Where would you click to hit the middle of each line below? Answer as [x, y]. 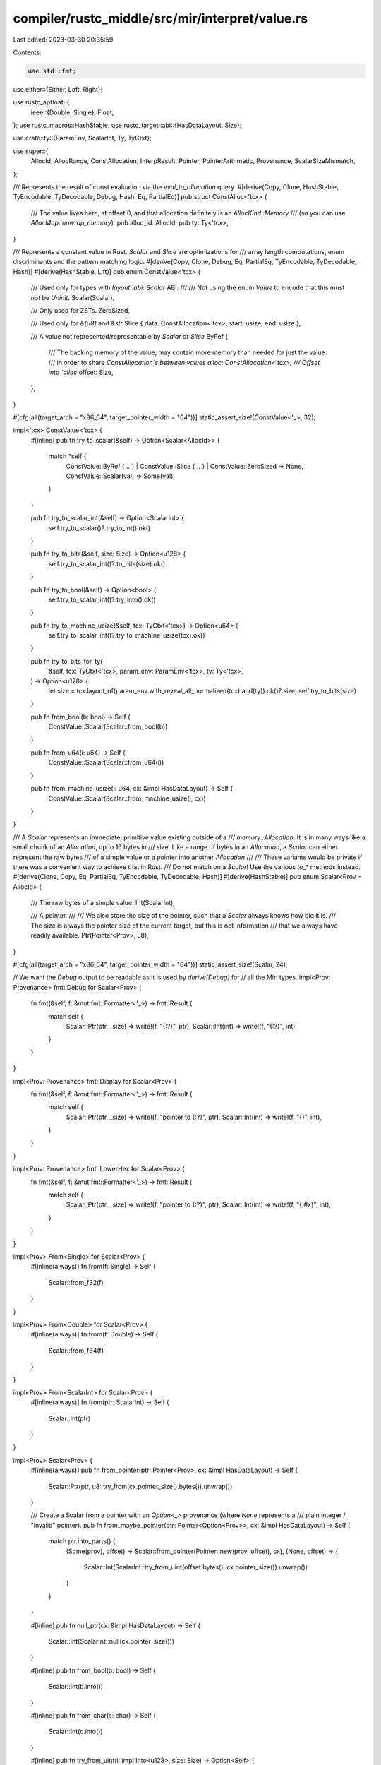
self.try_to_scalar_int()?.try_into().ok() [102, 599]
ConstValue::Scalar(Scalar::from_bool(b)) [108, 726]
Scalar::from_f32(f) [76, 1282]
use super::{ [31, 151]
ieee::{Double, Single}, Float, [72, 112]
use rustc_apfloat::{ [41, 102]
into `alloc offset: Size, [81, 372]
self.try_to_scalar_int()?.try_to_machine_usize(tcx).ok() [127, 635]
